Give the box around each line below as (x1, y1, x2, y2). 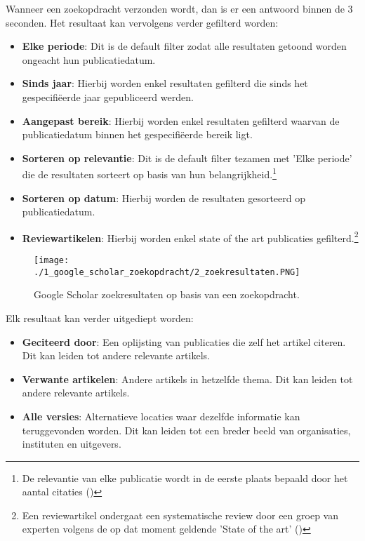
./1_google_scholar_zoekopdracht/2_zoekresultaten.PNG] (34, 267, 300, 277)
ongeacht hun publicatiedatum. (22, 52, 156, 67)
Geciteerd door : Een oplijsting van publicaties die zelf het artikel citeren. (22, 334, 346, 349)
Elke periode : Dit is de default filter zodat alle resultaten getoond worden (22, 39, 347, 53)
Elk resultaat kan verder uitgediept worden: (6, 310, 194, 325)
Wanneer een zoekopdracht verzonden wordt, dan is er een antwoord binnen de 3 (6, 1, 353, 15)
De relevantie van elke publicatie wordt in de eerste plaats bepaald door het (22, 470, 348, 485)
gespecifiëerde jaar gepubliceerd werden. (22, 89, 194, 104)
